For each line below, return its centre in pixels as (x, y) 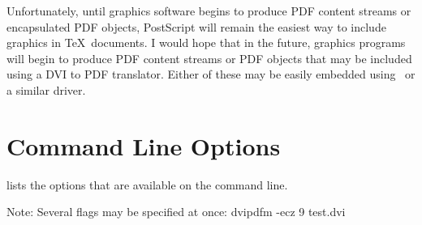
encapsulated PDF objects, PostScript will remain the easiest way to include (196, 26)
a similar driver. (46, 89)
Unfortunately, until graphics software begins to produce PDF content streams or (209, 11)
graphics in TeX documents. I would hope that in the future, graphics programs (206, 42)
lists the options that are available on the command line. (147, 184)
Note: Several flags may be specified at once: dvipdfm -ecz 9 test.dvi (176, 212)
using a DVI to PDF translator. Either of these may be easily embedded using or (211, 74)
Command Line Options (144, 145)
